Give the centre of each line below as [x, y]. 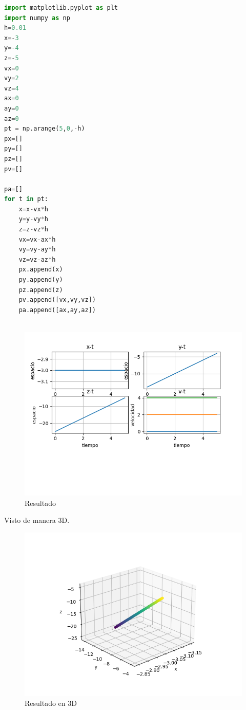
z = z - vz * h [33, 230]
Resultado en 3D [51, 703]
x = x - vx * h [33, 209]
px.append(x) [41, 270]
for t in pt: [26, 199]
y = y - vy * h [33, 219]
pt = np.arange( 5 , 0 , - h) [45, 129]
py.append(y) [41, 280]
